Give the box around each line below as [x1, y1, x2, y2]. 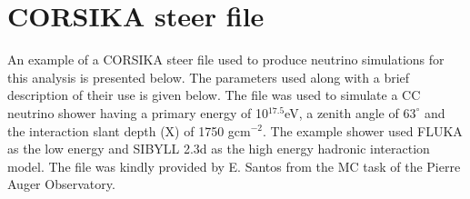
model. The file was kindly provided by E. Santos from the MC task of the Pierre [7, 156, 461, 175]
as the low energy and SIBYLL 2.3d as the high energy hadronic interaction [7, 139, 430, 158]
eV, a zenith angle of [285, 103, 399, 122]
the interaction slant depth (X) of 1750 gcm [7, 121, 251, 140]
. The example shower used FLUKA [262, 121, 463, 140]
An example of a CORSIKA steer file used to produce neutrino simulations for [7, 50, 445, 69]
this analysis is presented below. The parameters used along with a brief [7, 67, 410, 86]
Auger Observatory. [7, 174, 115, 194]
